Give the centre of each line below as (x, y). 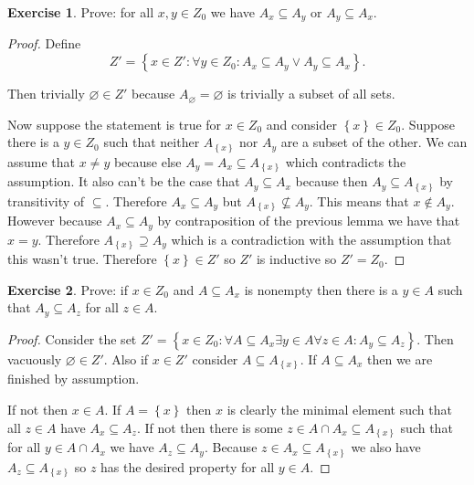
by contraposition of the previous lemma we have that (309, 221)
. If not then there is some (210, 427)
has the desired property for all (188, 466)
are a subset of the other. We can (374, 142)
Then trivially (46, 94)
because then (332, 181)
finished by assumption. (74, 379)
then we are (400, 358)
